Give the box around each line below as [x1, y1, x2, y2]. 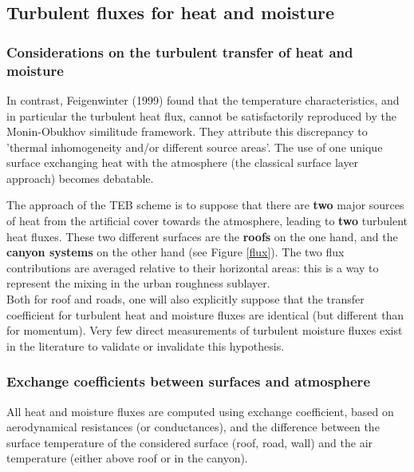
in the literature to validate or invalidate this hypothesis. [6, 337, 285, 354]
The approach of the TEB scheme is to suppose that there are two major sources [6, 196, 404, 213]
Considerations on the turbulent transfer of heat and [6, 42, 353, 61]
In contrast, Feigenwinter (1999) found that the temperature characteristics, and [6, 91, 400, 108]
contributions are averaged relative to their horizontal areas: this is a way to [6, 259, 379, 276]
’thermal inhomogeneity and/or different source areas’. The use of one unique [6, 138, 383, 155]
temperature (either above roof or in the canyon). [6, 450, 248, 466]
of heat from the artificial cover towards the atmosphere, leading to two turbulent [6, 212, 408, 229]
